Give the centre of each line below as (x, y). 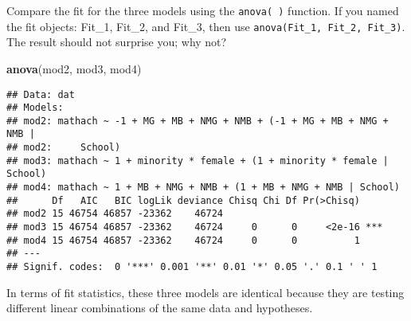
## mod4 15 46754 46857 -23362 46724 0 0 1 (183, 240)
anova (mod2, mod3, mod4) (74, 68)
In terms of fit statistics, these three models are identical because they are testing (205, 292)
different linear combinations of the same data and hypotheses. (160, 308)
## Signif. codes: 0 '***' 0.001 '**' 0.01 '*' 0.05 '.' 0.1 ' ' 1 (192, 267)
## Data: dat (41, 94)
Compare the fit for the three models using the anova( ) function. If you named (203, 10)
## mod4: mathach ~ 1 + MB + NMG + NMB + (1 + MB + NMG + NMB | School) (203, 188)
